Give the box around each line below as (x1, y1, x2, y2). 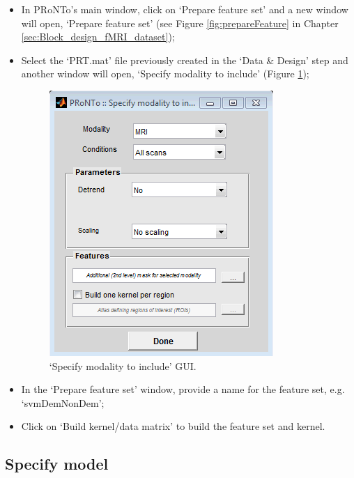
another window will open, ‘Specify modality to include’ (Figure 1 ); (21, 66, 309, 81)
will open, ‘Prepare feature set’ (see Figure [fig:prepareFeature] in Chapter (21, 15, 339, 30)
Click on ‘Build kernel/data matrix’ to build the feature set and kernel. (21, 419, 325, 433)
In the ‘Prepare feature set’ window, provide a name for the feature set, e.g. (21, 382, 345, 396)
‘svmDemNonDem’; (21, 395, 105, 410)
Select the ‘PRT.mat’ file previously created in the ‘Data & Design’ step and (21, 52, 348, 67)
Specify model (5, 453, 109, 475)
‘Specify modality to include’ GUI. (49, 358, 197, 373)
